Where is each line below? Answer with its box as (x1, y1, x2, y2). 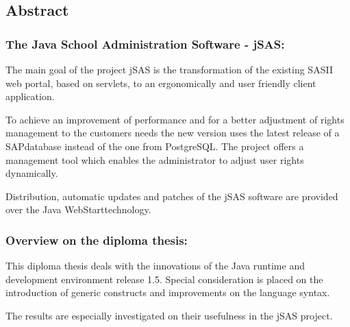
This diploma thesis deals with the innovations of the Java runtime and (5, 258, 305, 273)
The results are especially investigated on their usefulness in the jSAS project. (5, 308, 333, 322)
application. (5, 89, 55, 104)
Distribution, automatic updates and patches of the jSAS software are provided (5, 189, 338, 203)
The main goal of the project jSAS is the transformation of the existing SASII (5, 62, 333, 76)
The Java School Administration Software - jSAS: (5, 35, 285, 52)
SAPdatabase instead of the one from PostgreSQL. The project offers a (5, 138, 304, 153)
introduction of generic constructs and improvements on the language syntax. (5, 285, 330, 300)
